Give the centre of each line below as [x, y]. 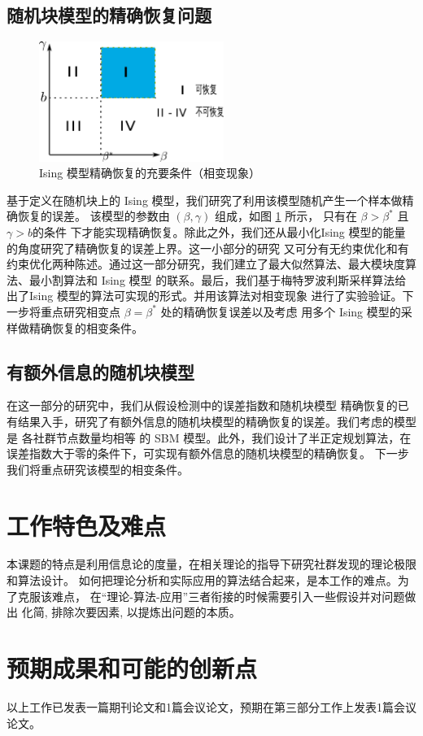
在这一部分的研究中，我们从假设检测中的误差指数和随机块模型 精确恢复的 [202, 405]
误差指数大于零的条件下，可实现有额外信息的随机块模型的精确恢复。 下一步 [208, 453]
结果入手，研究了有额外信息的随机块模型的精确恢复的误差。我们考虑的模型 [217, 421]
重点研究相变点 [80, 311]
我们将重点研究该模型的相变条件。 [98, 469]
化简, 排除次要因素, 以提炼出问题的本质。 [131, 612]
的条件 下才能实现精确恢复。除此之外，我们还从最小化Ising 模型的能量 [219, 232]
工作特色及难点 [87, 525]
